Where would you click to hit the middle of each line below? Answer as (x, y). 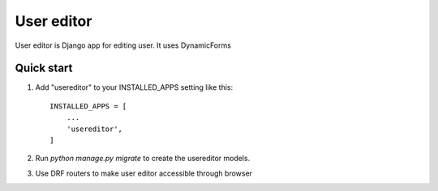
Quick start (44, 68)
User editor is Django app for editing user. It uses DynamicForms (123, 45)
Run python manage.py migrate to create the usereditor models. (143, 159)
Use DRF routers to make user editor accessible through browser (144, 173)
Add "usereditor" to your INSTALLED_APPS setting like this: (134, 87)
